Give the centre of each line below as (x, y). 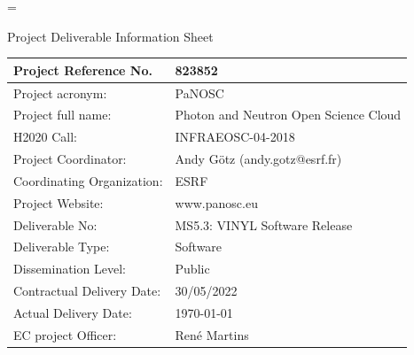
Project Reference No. (83, 69)
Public (192, 269)
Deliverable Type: (62, 247)
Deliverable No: (55, 224)
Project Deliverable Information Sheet (110, 36)
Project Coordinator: (70, 159)
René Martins (212, 334)
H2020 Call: (45, 137)
